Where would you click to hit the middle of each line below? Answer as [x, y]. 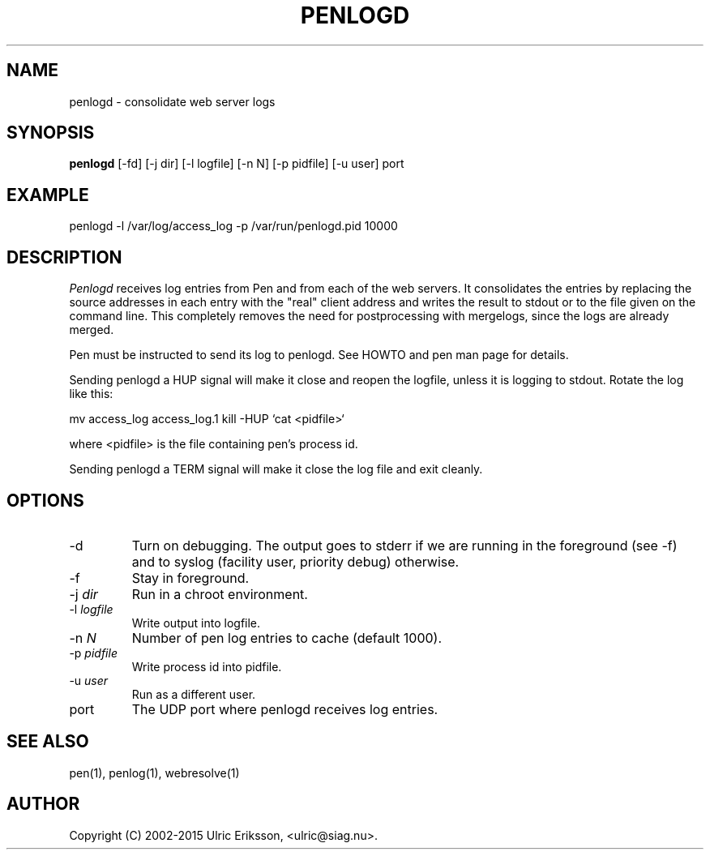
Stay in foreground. [190, 578]
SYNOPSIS [51, 133]
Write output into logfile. [196, 623]
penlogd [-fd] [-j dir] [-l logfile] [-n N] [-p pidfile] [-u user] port [237, 164]
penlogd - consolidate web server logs [172, 101]
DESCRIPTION [64, 257]
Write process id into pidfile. [207, 666]
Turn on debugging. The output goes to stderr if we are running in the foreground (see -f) [404, 545]
